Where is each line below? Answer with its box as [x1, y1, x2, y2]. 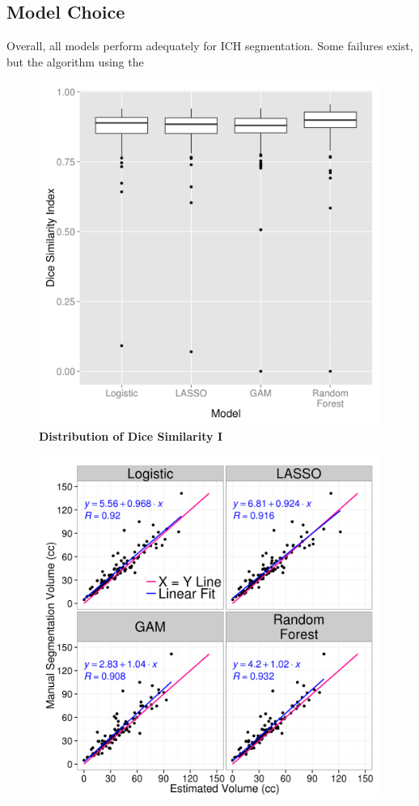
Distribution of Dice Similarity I [39, 427, 222, 444]
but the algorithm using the [6, 53, 144, 70]
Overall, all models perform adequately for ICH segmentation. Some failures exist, [6, 37, 413, 54]
